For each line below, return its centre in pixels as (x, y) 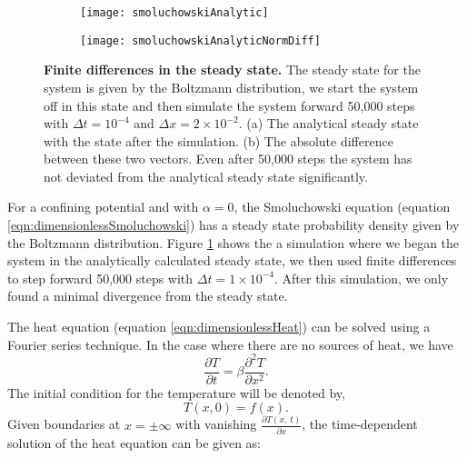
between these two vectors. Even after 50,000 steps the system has (228, 159)
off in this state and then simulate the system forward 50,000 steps (229, 105)
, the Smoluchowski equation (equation (342, 207)
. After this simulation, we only (362, 278)
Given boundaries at (64, 424)
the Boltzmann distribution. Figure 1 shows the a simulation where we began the (233, 242)
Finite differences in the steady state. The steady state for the (232, 70)
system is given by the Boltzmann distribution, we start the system (231, 87)
